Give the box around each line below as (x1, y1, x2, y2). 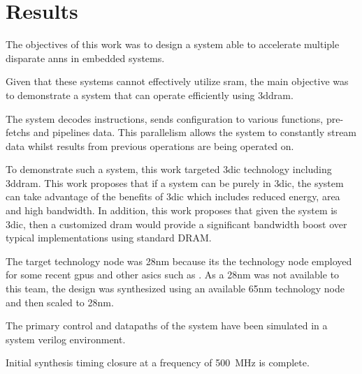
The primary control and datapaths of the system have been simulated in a (6, 318, 328, 333)
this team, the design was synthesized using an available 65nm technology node (6, 281, 345, 296)
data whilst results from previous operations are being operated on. (6, 138, 294, 153)
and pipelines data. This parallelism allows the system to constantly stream (33, 125, 357, 140)
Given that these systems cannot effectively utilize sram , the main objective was (6, 74, 349, 89)
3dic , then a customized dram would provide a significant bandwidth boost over (6, 216, 347, 231)
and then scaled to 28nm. (6, 294, 114, 309)
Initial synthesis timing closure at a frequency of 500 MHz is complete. (6, 355, 310, 370)
